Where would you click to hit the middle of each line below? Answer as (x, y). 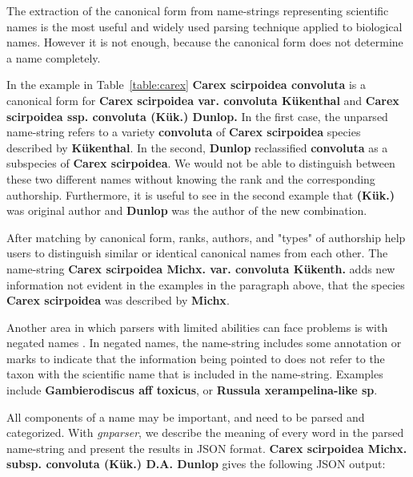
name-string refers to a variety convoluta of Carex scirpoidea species (184, 132)
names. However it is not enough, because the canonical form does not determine (205, 42)
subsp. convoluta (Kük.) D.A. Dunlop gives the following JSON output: (196, 464)
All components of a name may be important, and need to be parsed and (186, 416)
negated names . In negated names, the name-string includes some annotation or (204, 343)
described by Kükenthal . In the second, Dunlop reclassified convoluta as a (197, 147)
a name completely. (54, 57)
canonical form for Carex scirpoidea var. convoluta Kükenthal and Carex (203, 100)
